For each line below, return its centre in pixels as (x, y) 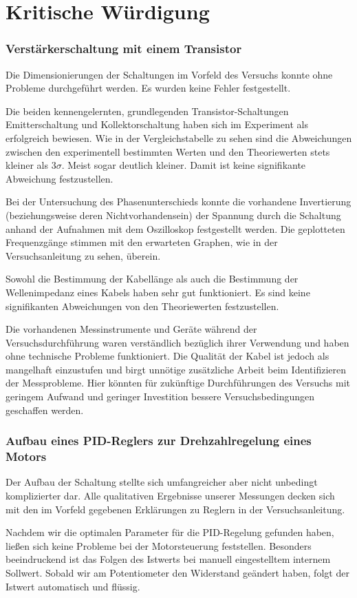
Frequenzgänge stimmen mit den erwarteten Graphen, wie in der (142, 242)
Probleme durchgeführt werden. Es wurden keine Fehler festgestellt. (148, 88)
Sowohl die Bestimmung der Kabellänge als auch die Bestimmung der (152, 279)
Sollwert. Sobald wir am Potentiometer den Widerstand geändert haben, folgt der (177, 572)
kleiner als (27, 165)
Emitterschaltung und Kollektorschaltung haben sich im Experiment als (157, 124)
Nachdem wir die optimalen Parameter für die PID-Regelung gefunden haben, (170, 532)
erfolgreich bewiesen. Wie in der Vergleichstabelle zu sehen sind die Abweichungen (179, 137)
